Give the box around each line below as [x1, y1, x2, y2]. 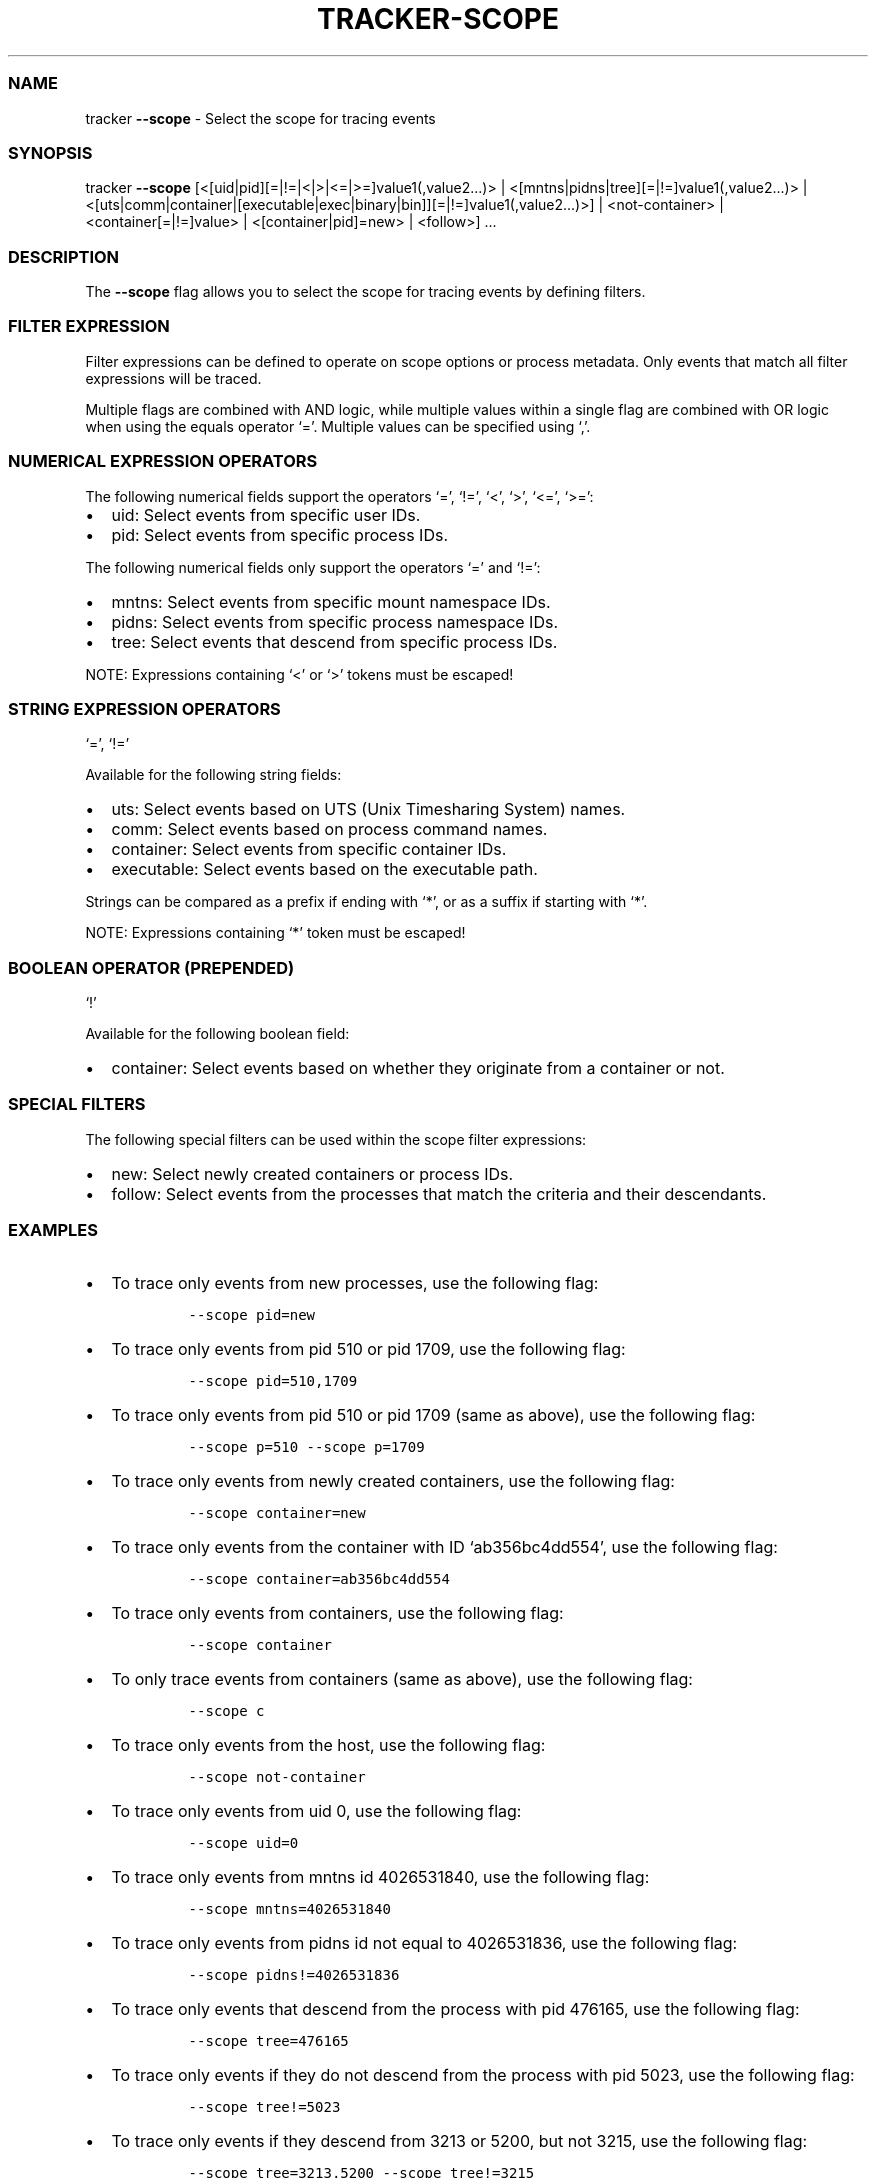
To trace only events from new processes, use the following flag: [111, 1272, 599, 1293]
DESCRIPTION [8, 246, 120, 267]
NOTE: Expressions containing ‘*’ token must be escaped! [85, 924, 466, 942]
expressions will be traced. [85, 369, 262, 387]
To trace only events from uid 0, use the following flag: [111, 1800, 522, 1821]
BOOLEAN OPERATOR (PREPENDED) [8, 957, 295, 978]
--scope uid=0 [188, 1834, 299, 1851]
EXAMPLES [8, 1220, 98, 1241]
